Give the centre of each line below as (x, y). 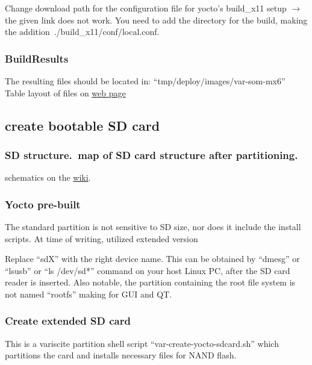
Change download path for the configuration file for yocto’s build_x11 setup (146, 8)
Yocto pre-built (43, 204)
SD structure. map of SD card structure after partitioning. (151, 154)
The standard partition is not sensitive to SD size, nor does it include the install (153, 226)
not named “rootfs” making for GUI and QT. (89, 294)
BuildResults (37, 58)
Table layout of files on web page (65, 92)
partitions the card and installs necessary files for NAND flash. (121, 355)
